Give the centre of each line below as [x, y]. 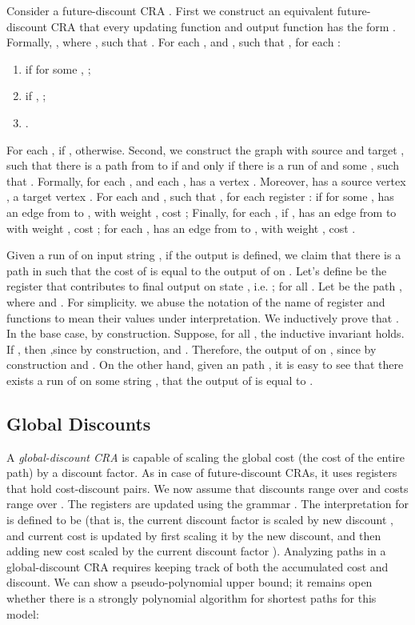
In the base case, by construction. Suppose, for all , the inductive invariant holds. [206, 333]
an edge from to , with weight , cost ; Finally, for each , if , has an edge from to [202, 212]
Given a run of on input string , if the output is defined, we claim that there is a [204, 255]
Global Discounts [79, 423]
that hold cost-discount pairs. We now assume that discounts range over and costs [207, 488]
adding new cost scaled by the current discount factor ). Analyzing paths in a [196, 551]
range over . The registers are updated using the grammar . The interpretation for [208, 504]
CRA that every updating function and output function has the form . [223, 26]
